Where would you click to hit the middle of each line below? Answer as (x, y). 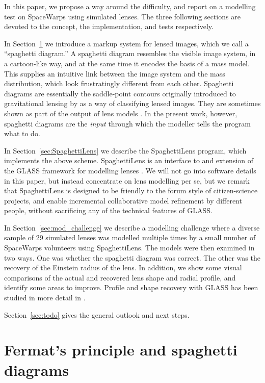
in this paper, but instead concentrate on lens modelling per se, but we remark (127, 180)
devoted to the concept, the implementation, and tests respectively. (109, 26)
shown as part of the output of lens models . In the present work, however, (121, 113)
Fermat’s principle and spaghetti (121, 350)
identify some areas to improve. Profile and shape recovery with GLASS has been (131, 287)
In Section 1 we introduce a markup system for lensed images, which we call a (126, 43)
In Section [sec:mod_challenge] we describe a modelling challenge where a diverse (132, 227)
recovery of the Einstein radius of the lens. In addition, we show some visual (123, 267)
